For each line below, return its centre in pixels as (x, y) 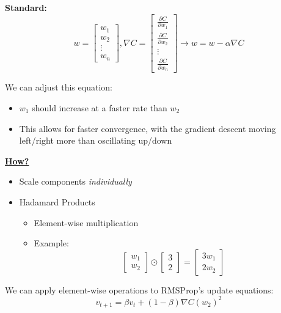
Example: (51, 243)
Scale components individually (75, 181)
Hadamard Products (57, 202)
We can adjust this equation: (59, 87)
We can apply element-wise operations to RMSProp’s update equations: (139, 289)
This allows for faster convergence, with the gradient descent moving (148, 128)
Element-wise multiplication (86, 222)
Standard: (26, 7)
